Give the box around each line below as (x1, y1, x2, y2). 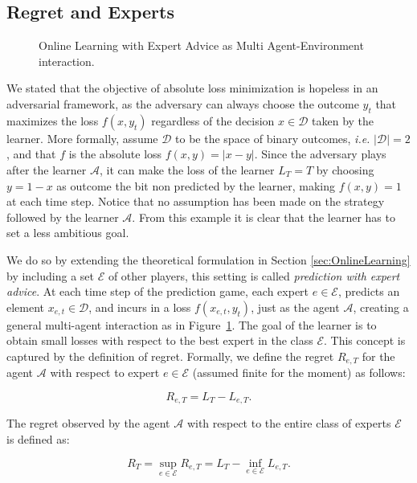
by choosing (316, 161, 374, 178)
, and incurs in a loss (88, 298, 191, 315)
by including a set (6, 267, 94, 284)
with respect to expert (50, 364, 160, 381)
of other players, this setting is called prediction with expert (108, 267, 400, 284)
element (6, 298, 45, 315)
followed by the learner (6, 208, 119, 225)
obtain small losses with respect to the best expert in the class (6, 332, 313, 349)
